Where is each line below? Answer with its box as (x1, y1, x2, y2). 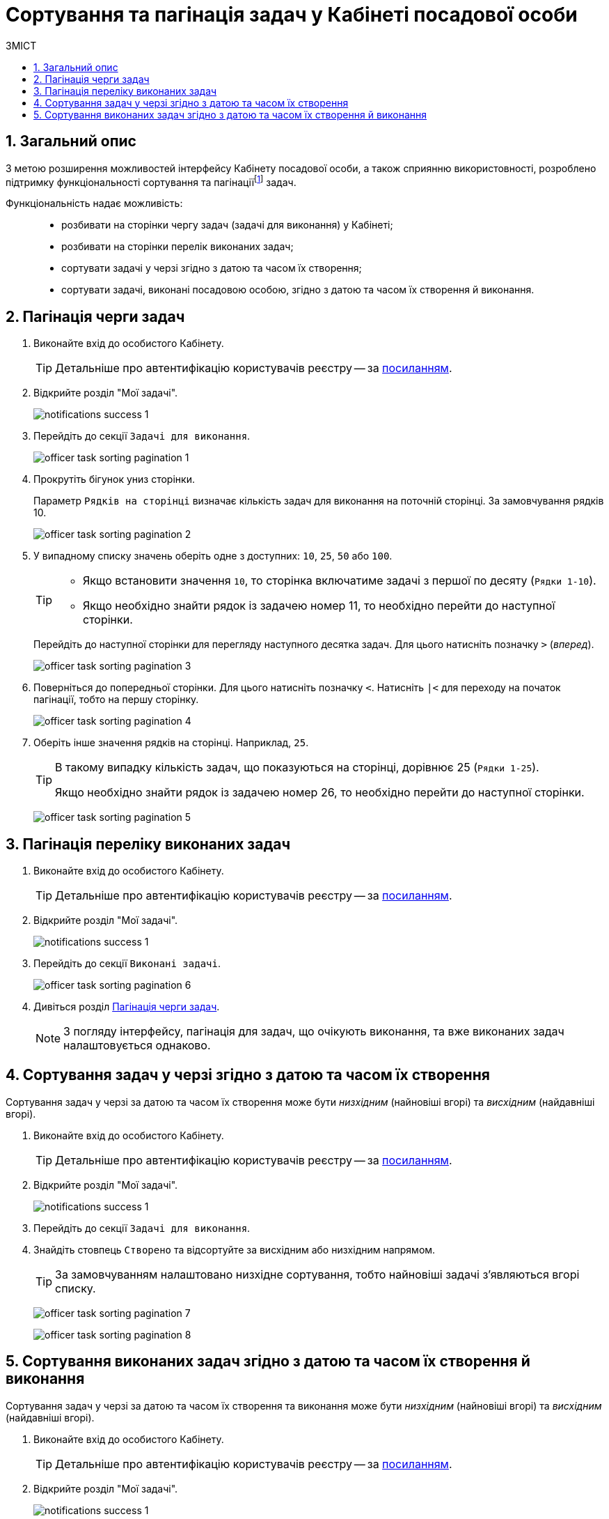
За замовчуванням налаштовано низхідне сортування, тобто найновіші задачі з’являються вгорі (55, 1267, 580, 1281)
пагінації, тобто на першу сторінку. (33, 693, 199, 706)
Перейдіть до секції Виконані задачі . (33, 957, 221, 969)
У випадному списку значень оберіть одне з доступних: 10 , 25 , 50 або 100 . (33, 550, 393, 562)
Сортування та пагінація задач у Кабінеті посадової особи (6, 3, 578, 26)
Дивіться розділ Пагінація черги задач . (33, 1000, 220, 1012)
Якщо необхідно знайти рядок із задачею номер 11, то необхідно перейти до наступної (83, 599, 555, 613)
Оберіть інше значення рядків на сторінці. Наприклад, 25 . (33, 737, 309, 749)
